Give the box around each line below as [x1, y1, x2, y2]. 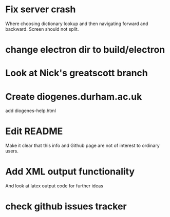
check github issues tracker [5, 201, 127, 212]
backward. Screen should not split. [5, 26, 79, 32]
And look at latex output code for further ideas [5, 183, 104, 189]
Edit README [5, 125, 63, 137]
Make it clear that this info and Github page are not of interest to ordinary [5, 142, 160, 149]
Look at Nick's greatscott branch [5, 68, 148, 79]
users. [5, 148, 19, 154]
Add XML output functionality [5, 166, 135, 178]
